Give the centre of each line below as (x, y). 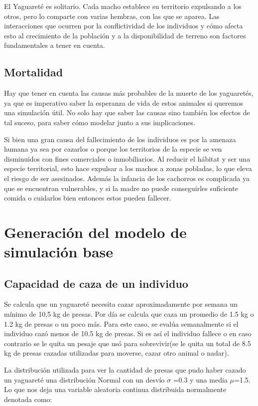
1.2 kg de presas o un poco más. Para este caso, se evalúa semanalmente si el (121, 323)
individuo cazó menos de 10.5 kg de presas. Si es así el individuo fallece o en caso (128, 333)
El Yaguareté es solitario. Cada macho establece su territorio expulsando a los (123, 6)
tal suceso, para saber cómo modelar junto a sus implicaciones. (100, 122)
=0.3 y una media (200, 379)
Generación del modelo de (95, 232)
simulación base (59, 252)
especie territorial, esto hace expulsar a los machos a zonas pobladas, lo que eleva (128, 168)
